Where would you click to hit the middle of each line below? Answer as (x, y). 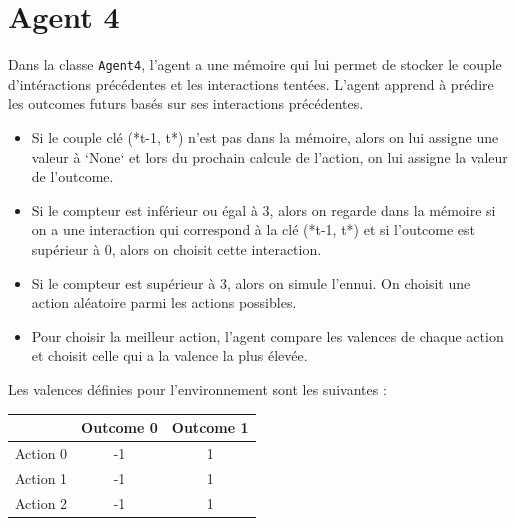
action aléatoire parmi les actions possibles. (164, 302)
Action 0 (41, 452)
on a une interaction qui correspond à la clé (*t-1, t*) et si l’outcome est (253, 229)
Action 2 (41, 502)
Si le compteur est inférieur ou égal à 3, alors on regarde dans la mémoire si (263, 209)
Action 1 (41, 477)
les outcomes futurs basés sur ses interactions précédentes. (186, 103)
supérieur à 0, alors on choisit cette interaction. (176, 248)
